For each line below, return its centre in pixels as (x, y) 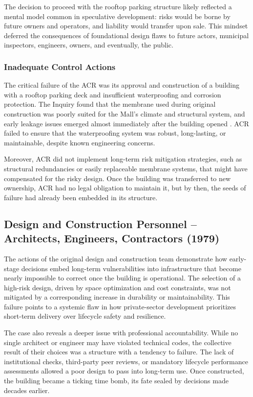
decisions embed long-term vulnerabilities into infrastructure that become (131, 268)
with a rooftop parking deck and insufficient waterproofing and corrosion (113, 94)
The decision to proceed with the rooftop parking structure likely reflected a (118, 6)
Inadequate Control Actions (60, 66)
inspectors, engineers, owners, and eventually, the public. (89, 45)
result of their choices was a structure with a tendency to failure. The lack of (119, 352)
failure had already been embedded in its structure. (81, 197)
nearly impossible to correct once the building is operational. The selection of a (123, 278)
